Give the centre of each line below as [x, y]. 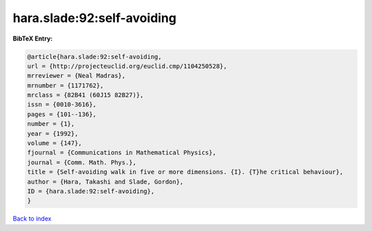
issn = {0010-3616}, [62, 104]
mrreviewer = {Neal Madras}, [76, 76]
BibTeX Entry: [33, 38]
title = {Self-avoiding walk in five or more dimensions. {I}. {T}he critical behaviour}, [185, 172]
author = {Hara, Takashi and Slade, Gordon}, [105, 181]
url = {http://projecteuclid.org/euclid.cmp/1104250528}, [127, 66]
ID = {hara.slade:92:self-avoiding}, [91, 191]
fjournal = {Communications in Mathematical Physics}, [122, 153]
